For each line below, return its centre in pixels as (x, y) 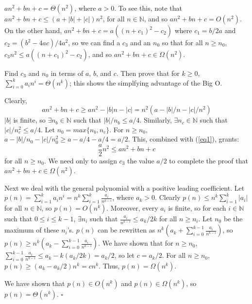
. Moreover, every (132, 208)
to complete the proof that (209, 161)
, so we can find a (94, 42)
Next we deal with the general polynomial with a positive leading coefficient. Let (125, 188)
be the (233, 219)
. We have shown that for (136, 243)
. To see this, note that (148, 8)
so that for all (182, 42)
